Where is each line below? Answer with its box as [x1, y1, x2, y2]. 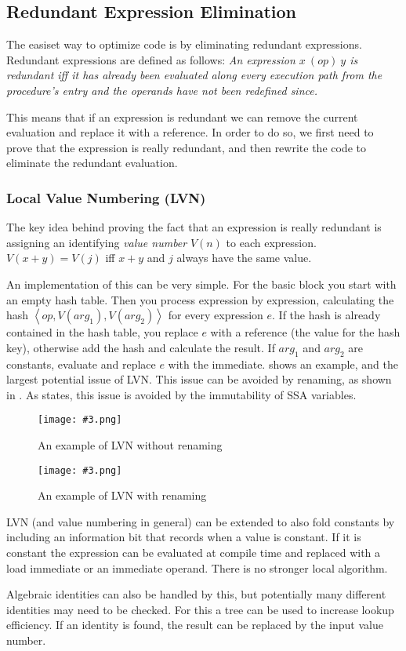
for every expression [168, 307, 263, 323]
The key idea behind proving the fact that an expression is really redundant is [6, 219, 382, 235]
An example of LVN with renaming [38, 487, 207, 504]
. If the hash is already [272, 307, 381, 323]
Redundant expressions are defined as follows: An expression [6, 51, 295, 67]
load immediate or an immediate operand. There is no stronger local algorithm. [6, 559, 388, 576]
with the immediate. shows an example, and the [168, 355, 398, 372]
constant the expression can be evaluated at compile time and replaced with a [6, 544, 381, 560]
